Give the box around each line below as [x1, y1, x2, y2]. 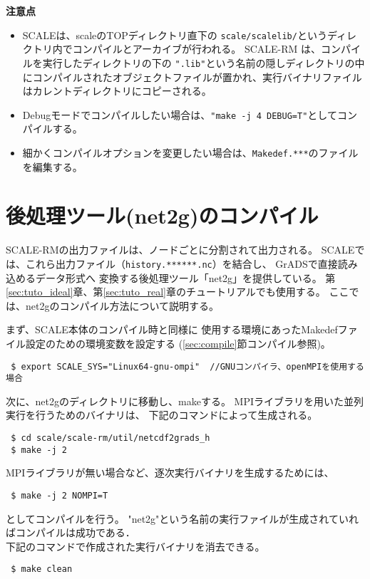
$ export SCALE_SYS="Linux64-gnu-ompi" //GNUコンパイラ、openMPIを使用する [11, 361, 364, 372]
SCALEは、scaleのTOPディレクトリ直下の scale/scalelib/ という [22, 27, 327, 42]
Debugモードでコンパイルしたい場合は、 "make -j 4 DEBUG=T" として [22, 107, 337, 122]
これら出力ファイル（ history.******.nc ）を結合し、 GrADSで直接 [25, 256, 338, 271]
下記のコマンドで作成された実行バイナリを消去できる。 [6, 538, 265, 553]
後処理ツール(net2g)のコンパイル [6, 201, 319, 230]
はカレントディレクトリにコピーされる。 [22, 83, 212, 98]
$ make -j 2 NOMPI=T [11, 490, 108, 501]
